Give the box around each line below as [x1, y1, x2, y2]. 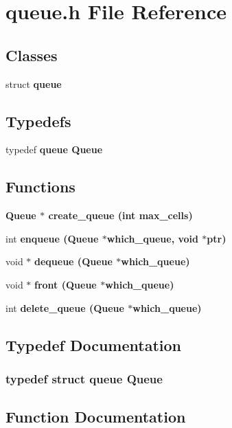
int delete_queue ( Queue [5, 300, 124, 315]
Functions [5, 176, 76, 197]
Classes [5, 44, 58, 65]
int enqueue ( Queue [5, 231, 99, 245]
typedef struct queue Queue [5, 370, 163, 387]
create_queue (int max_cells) [48, 208, 193, 223]
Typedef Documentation [5, 334, 181, 355]
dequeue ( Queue [34, 254, 113, 269]
